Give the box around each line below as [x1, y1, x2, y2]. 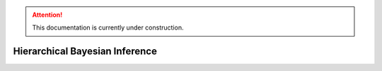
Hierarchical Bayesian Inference [13, 46, 157, 58]
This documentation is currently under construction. [32, 23, 184, 32]
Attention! [32, 11, 63, 19]
